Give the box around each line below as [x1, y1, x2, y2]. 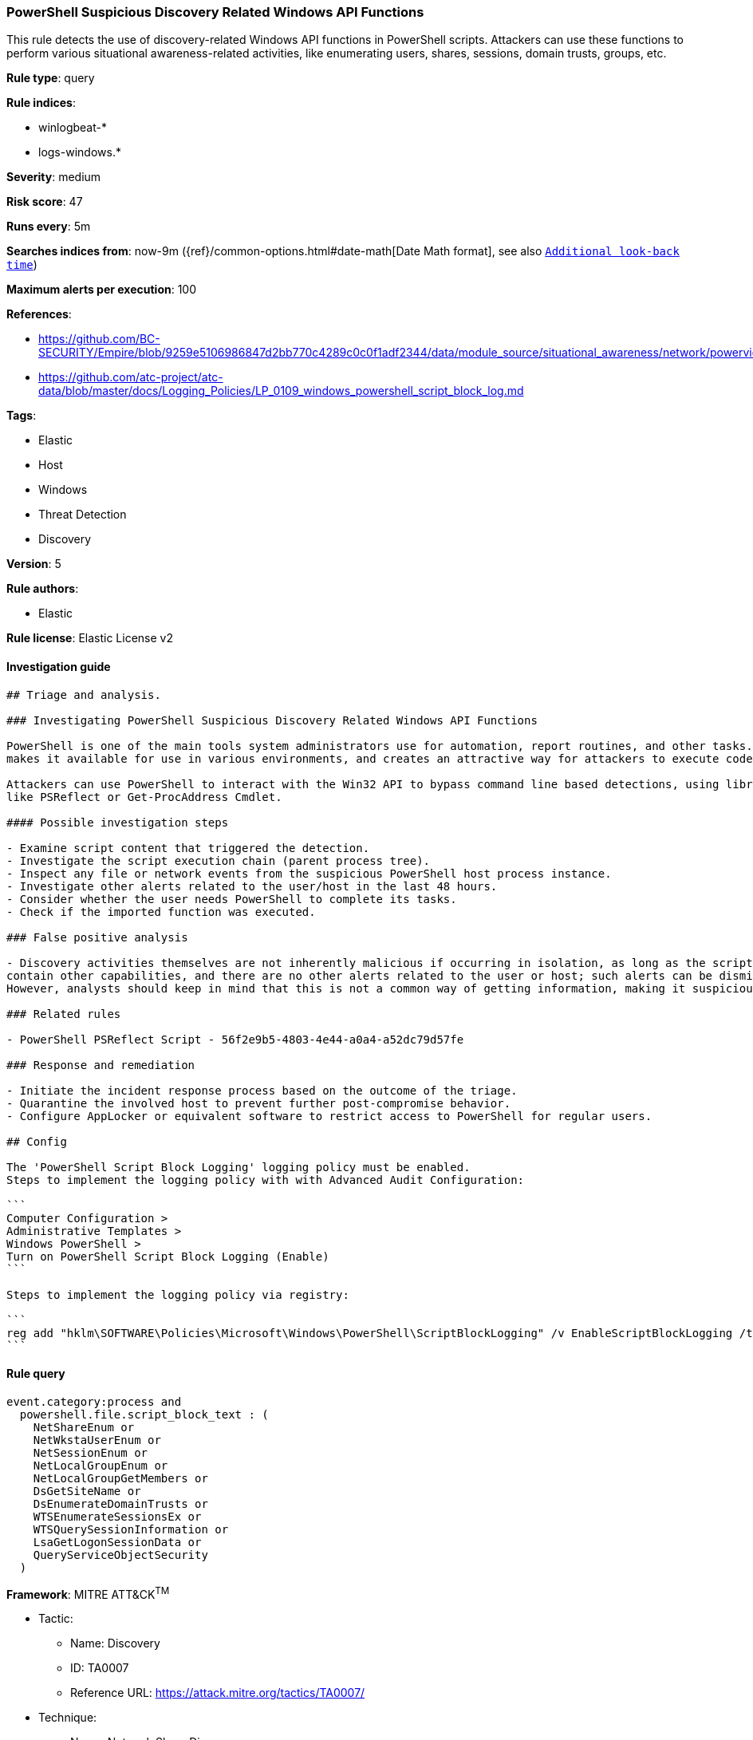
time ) [6, 258, 37, 272]
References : [6, 307, 72, 322]
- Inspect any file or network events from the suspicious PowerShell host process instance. [6, 866, 612, 880]
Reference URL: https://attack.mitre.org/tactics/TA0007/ [70, 1686, 365, 1700]
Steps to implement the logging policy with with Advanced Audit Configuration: [6, 1173, 525, 1186]
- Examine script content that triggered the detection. [6, 841, 370, 854]
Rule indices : [6, 96, 76, 110]
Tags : [6, 408, 37, 423]
